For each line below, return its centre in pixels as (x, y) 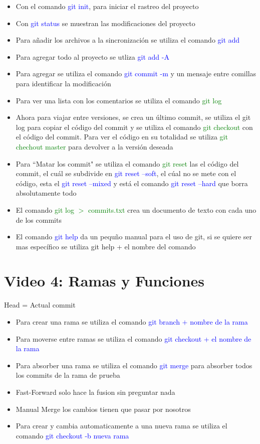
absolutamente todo (46, 193)
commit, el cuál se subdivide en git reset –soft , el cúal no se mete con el (126, 173)
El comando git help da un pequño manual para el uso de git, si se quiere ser (134, 237)
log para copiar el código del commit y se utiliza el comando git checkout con (134, 127)
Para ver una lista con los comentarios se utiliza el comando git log (119, 100)
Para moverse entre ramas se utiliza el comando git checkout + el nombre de (134, 338)
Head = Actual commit (40, 305)
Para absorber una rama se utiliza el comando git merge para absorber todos (134, 365)
